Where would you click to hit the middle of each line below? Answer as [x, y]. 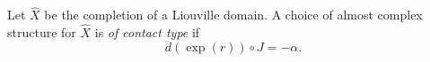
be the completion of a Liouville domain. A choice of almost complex [233, 15]
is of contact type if [147, 32]
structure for [42, 32]
